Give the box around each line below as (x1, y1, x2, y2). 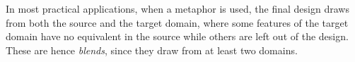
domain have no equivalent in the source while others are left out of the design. (6, 29, 349, 44)
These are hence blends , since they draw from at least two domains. (6, 42, 298, 57)
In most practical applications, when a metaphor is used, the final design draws (6, 1, 349, 15)
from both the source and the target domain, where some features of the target (6, 15, 349, 30)
